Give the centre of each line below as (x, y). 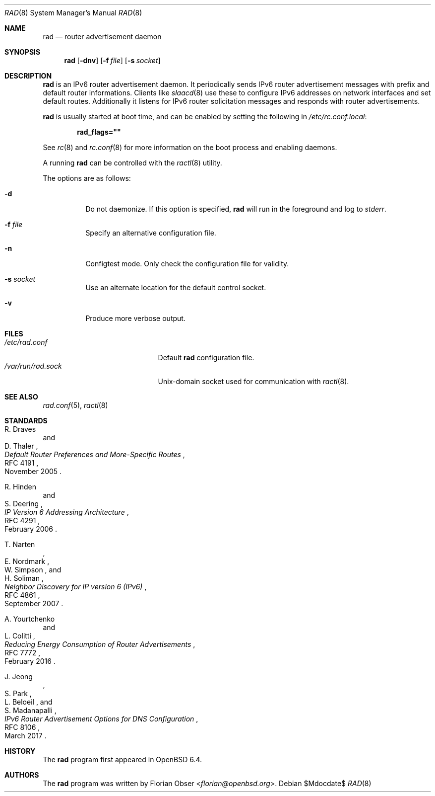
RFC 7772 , (23, 653)
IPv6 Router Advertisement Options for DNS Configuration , (101, 719)
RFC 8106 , (22, 727)
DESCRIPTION (28, 76)
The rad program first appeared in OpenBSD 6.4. (123, 759)
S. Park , (18, 693)
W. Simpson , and (33, 570)
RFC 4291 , (22, 520)
